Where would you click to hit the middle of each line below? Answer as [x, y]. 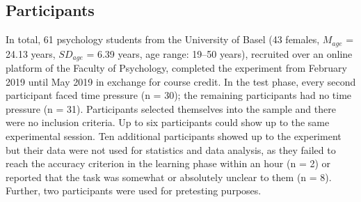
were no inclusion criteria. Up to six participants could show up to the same [168, 122]
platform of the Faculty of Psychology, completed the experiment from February [176, 68]
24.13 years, [31, 53]
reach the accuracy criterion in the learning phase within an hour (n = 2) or [168, 163]
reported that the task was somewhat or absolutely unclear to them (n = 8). [169, 177]
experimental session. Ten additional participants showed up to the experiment [174, 136]
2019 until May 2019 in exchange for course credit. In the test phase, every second [181, 81]
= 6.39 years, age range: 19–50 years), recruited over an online [219, 53]
